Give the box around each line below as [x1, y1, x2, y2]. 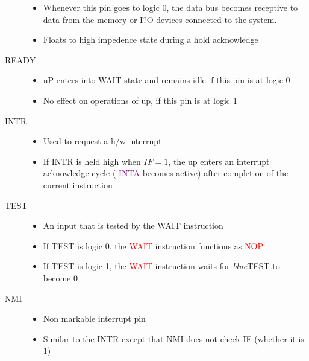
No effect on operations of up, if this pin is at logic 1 [43, 94, 237, 106]
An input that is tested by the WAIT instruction [43, 219, 223, 232]
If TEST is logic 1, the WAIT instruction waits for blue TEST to [43, 260, 280, 272]
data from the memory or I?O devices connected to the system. [43, 13, 277, 25]
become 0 [43, 271, 78, 284]
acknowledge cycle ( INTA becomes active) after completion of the [43, 167, 289, 179]
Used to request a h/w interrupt [43, 135, 162, 147]
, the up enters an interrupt [168, 155, 270, 167]
